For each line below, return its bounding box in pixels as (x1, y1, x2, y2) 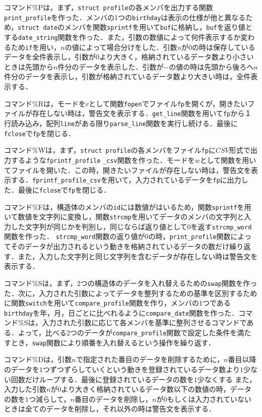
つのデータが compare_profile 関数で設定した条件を (70, 327, 237, 338)
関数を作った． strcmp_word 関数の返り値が (4, 231, 145, 242)
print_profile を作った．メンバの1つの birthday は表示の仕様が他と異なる (4, 12, 246, 22)
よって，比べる (18, 327, 67, 338)
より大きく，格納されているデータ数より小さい (99, 51, 254, 62)
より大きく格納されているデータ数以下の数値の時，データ (61, 384, 251, 394)
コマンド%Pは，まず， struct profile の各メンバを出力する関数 (4, 2, 213, 12)
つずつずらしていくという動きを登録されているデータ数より (43, 364, 240, 374)
